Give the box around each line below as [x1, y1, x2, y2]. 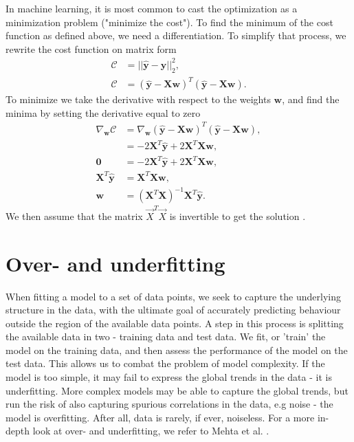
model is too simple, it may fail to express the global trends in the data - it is [5, 370, 332, 384]
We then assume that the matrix [5, 208, 143, 223]
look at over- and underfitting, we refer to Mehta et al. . [32, 423, 269, 438]
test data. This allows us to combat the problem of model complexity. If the [5, 356, 325, 371]
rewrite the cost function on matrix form [5, 41, 177, 56]
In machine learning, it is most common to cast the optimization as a [5, 1, 298, 15]
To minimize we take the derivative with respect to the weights [5, 92, 271, 107]
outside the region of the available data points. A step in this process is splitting [5, 316, 344, 330]
